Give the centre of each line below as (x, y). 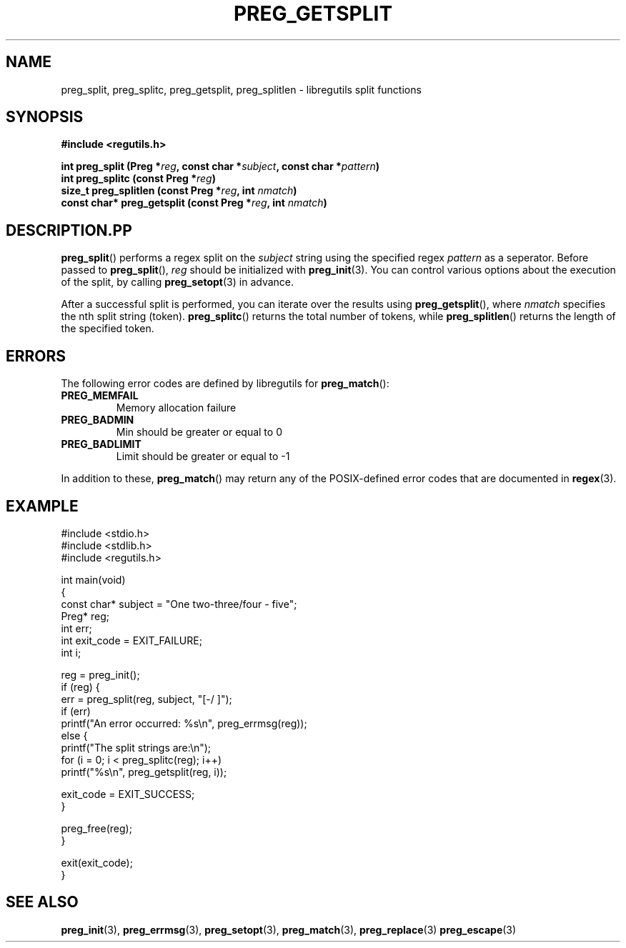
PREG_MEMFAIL (100, 396)
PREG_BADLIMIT (101, 444)
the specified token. (108, 329)
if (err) (76, 711)
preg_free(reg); (96, 828)
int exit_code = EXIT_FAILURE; (131, 640)
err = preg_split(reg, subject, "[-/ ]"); (146, 699)
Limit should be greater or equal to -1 (203, 456)
